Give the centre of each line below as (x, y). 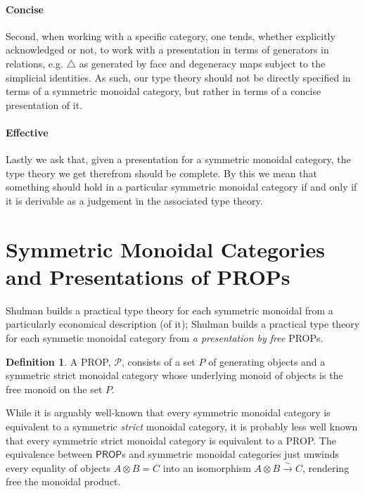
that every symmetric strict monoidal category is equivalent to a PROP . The (171, 440)
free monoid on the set (54, 389)
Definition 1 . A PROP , (58, 361)
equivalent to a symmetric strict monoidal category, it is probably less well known (182, 426)
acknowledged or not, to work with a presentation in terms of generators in (167, 50)
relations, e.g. (34, 63)
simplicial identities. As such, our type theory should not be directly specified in (178, 77)
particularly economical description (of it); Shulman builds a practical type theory (183, 324)
